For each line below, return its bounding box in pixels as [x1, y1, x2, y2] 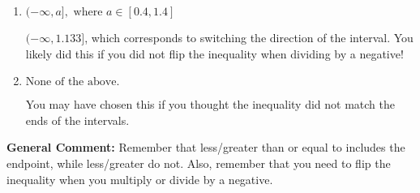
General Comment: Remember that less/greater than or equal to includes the [6, 139, 405, 156]
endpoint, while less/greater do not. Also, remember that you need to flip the [6, 154, 391, 171]
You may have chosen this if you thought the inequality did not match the [25, 96, 395, 113]
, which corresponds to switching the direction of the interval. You [84, 29, 414, 45]
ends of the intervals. [25, 111, 130, 128]
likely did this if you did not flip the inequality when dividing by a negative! [25, 45, 404, 62]
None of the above [25, 76, 117, 88]
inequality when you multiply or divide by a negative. [6, 170, 273, 187]
